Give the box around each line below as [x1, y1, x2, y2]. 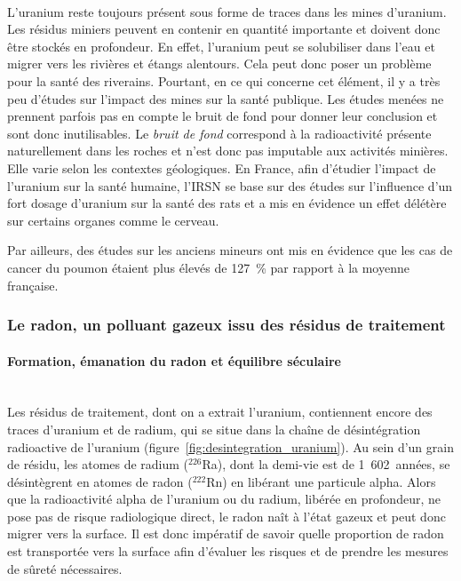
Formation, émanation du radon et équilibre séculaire [7, 351, 341, 370]
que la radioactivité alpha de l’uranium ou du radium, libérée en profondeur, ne [7, 489, 441, 508]
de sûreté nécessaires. [7, 559, 123, 577]
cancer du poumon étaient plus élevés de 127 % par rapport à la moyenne [7, 258, 409, 276]
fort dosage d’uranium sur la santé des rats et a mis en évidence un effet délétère [7, 194, 447, 212]
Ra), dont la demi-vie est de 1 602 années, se [202, 455, 450, 474]
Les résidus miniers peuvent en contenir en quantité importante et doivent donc [7, 20, 441, 38]
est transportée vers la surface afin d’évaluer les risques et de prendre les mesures [7, 542, 449, 561]
